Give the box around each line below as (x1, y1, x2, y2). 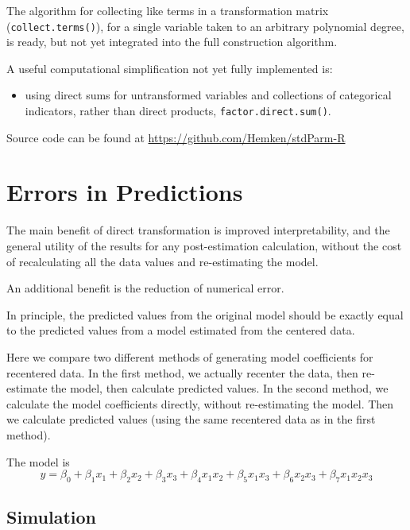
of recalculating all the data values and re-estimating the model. (6, 253, 319, 269)
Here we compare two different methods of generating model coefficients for (6, 348, 373, 365)
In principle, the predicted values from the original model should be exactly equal (6, 306, 404, 323)
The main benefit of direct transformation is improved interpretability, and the (6, 222, 390, 238)
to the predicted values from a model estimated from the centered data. (6, 322, 355, 339)
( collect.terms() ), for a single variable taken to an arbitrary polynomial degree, (6, 17, 404, 34)
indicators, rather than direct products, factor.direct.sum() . (25, 103, 331, 119)
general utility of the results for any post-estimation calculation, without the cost (6, 238, 402, 253)
